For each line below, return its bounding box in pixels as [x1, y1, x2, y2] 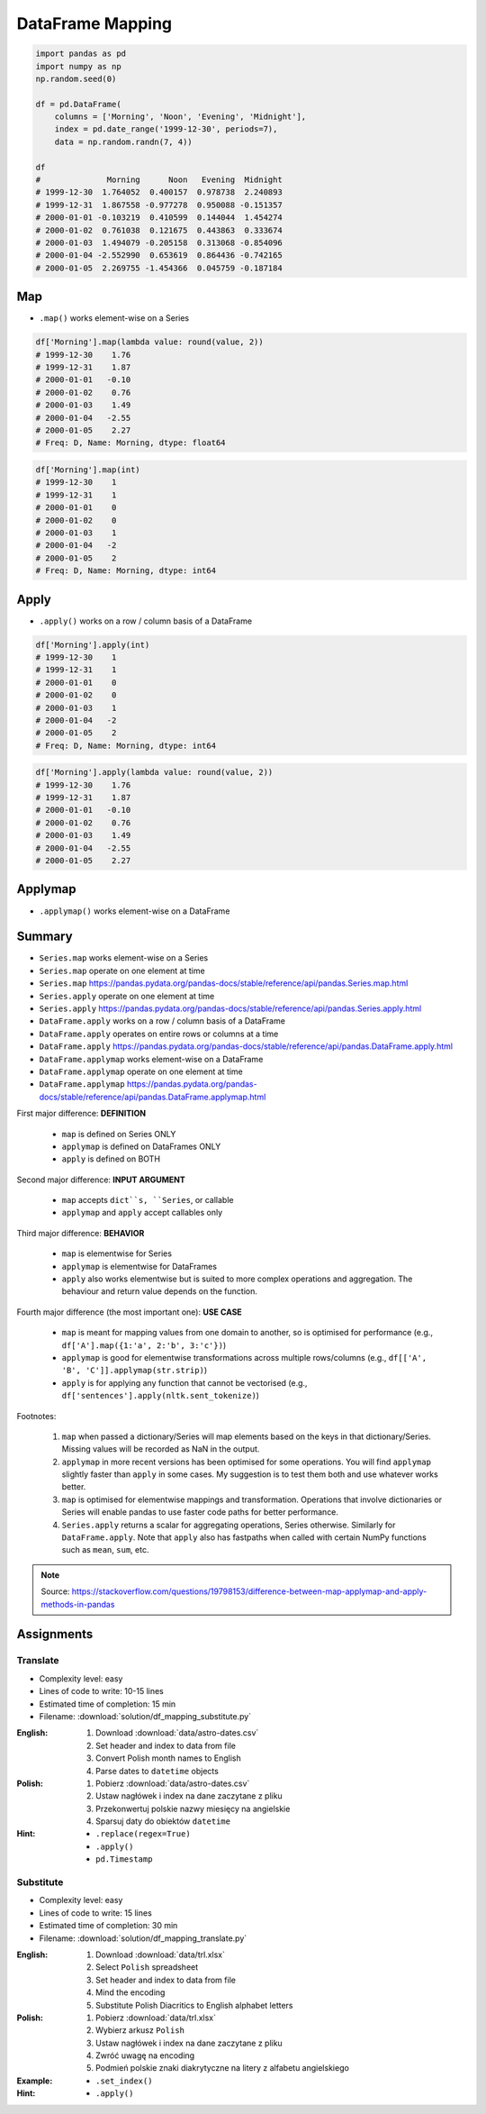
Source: [40, 1586, 70, 1597]
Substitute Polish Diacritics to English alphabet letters [95, 2000, 293, 2010]
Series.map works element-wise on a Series [39, 952, 209, 963]
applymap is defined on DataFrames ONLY [61, 1141, 221, 1152]
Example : [16, 2075, 53, 2086]
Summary [16, 929, 73, 944]
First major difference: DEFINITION [16, 1108, 147, 1119]
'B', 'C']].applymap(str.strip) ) [61, 1365, 207, 1376]
